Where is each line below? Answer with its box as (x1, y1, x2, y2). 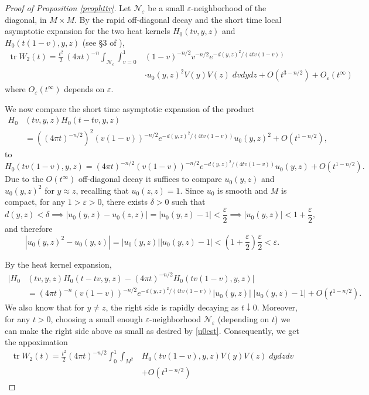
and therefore (5, 222, 53, 235)
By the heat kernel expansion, (5, 258, 112, 270)
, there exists (101, 195, 148, 208)
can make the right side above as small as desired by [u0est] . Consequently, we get (5, 324, 299, 336)
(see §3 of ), (82, 36, 125, 48)
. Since (180, 184, 204, 196)
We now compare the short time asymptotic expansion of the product (5, 102, 255, 114)
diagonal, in (5, 13, 47, 25)
